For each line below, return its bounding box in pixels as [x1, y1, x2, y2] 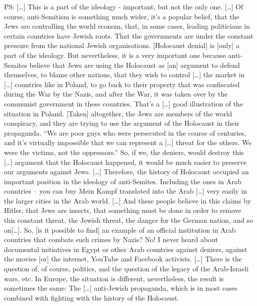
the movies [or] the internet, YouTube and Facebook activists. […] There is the [4, 254, 242, 264]
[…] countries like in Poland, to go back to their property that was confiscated [4, 79, 240, 89]
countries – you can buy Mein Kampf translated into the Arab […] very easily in [4, 186, 247, 196]
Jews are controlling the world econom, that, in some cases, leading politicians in [4, 21, 250, 31]
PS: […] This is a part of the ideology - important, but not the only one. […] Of [4, 1, 244, 11]
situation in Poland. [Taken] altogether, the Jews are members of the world [4, 108, 232, 118]
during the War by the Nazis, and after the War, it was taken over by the [4, 89, 228, 99]
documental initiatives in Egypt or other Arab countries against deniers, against [4, 244, 248, 254]
